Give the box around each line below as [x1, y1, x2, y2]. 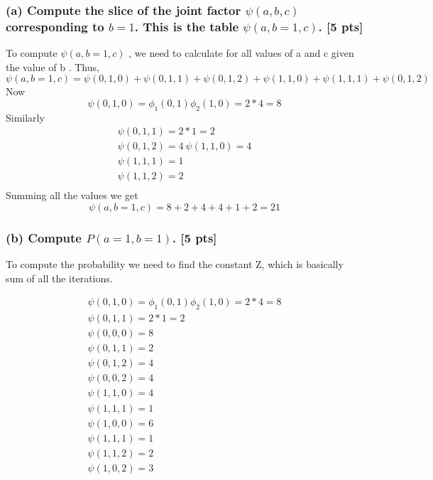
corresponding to [6, 17, 104, 35]
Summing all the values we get [6, 188, 138, 203]
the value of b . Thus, [6, 59, 99, 74]
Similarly [6, 110, 45, 124]
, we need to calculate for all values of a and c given [128, 46, 354, 60]
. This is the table [134, 17, 239, 35]
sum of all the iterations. [6, 270, 113, 285]
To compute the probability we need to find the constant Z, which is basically [6, 257, 344, 272]
